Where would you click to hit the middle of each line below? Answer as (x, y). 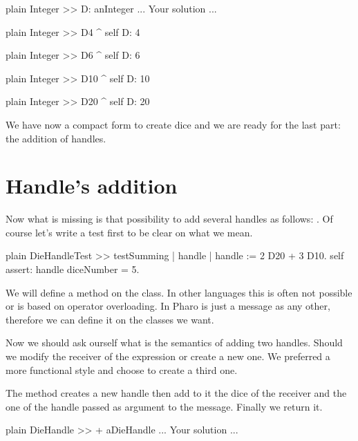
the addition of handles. (56, 138)
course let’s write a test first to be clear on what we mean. (129, 232)
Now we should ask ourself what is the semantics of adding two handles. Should (174, 343)
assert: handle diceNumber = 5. (73, 269)
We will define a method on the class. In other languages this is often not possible (179, 292)
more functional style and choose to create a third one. (122, 369)
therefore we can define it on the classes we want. (110, 319)
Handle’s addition (92, 186)
